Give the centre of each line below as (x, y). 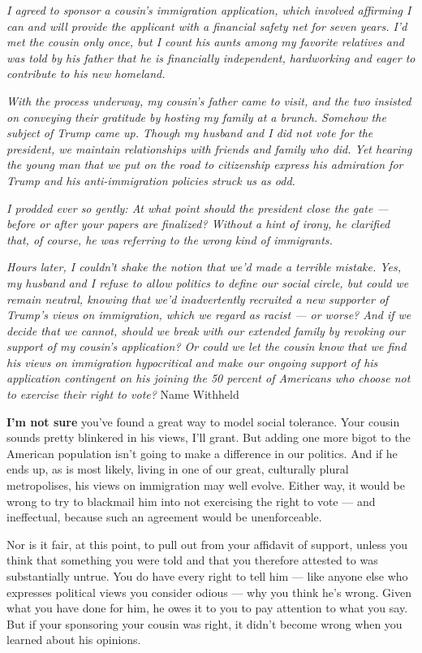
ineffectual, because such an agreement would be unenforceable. (164, 517)
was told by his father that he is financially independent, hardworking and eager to (211, 57)
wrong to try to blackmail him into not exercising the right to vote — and (191, 501)
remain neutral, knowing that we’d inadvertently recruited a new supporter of (198, 298)
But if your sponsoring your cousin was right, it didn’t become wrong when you (205, 623)
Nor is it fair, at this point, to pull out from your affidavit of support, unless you (207, 544)
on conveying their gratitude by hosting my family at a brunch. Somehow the (196, 117)
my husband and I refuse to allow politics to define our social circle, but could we (208, 282)
